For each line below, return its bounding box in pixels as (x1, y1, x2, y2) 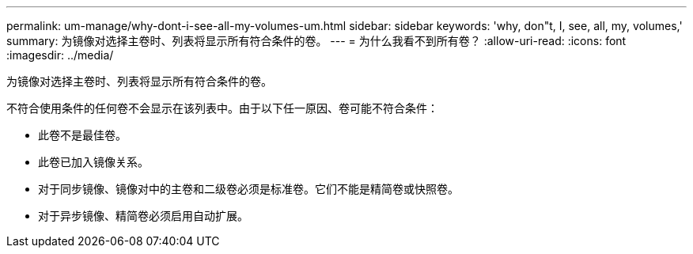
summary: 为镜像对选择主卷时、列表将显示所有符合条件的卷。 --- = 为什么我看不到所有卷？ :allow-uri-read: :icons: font (6, 34, 627, 47)
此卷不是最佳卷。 (38, 128, 127, 142)
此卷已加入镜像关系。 (38, 155, 149, 169)
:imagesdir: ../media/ (6, 48, 114, 62)
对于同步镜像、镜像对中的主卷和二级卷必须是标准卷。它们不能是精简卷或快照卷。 (38, 182, 459, 195)
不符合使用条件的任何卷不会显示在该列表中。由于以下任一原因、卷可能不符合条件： (6, 101, 438, 115)
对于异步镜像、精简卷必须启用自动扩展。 (38, 209, 248, 222)
